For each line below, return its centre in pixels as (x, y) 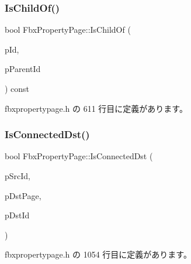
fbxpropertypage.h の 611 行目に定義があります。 (96, 108)
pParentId (23, 69)
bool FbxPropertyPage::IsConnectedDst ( (79, 156)
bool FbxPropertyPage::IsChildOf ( (68, 30)
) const (17, 88)
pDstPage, (23, 195)
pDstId (17, 215)
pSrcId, (18, 176)
